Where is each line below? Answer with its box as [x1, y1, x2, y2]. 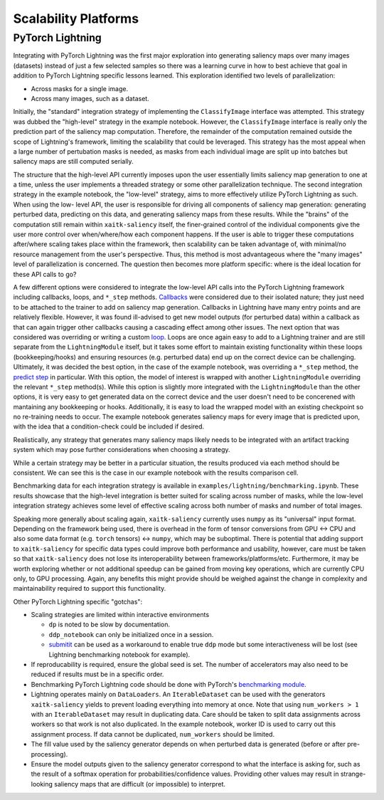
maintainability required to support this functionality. [13, 584, 166, 593]
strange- [340, 769, 366, 779]
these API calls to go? [13, 270, 77, 278]
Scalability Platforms [13, 11, 139, 26]
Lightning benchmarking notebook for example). [48, 650, 191, 658]
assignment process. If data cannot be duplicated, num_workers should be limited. [31, 730, 275, 738]
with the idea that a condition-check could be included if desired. [13, 422, 205, 431]
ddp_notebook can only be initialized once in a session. [48, 630, 214, 638]
